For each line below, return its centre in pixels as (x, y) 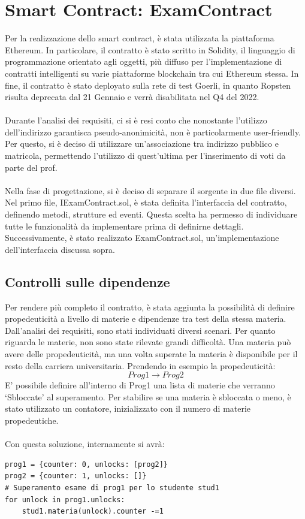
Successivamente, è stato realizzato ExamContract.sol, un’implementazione (142, 238)
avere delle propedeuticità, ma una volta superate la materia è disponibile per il (151, 353)
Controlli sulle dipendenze (87, 281)
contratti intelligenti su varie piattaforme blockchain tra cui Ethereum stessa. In (152, 73)
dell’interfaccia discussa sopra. (60, 249)
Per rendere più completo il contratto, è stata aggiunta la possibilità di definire (150, 307)
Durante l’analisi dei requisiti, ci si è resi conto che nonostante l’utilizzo (136, 120)
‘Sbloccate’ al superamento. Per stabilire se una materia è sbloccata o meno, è (148, 396)
